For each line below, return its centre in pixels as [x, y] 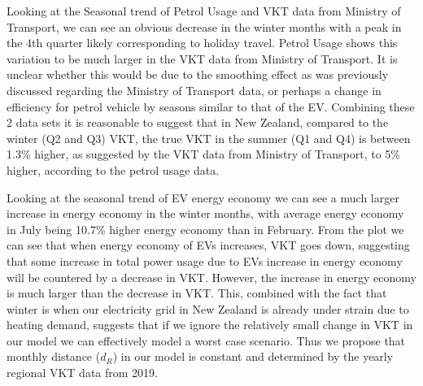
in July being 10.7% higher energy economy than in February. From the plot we [205, 229]
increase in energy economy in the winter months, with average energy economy [205, 213]
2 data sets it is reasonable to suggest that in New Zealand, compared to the [198, 122]
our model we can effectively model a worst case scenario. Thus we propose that [206, 340]
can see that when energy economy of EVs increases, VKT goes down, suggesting [208, 245]
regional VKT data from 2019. [82, 373]
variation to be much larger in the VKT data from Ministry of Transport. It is [202, 58]
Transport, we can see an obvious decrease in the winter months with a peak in [204, 26]
